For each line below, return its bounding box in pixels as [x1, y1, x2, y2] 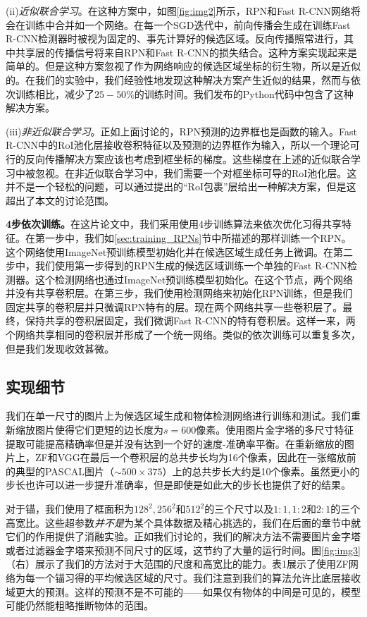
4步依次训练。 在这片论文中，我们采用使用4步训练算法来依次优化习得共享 [6, 216, 342, 231]
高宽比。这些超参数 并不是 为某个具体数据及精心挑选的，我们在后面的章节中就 [6, 515, 361, 530]
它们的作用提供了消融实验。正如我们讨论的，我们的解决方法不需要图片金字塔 [6, 529, 361, 544]
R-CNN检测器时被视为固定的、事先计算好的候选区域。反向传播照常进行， [6, 31, 344, 46]
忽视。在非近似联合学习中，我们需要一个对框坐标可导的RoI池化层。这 [35, 165, 357, 180]
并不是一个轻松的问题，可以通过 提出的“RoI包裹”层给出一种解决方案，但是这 [6, 179, 356, 194]
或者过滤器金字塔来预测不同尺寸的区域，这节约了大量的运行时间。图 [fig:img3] [6, 542, 361, 557]
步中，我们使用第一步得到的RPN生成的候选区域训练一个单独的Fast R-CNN [6, 258, 348, 273]
